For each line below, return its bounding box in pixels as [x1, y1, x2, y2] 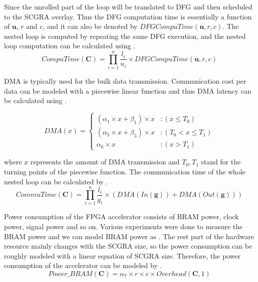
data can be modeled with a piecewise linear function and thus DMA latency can [4, 85, 252, 96]
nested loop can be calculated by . [4, 176, 108, 186]
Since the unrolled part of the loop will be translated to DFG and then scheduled [4, 1, 253, 11]
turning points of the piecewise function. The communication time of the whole [4, 166, 246, 177]
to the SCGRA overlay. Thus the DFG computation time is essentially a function [4, 11, 252, 21]
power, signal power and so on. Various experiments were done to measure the [4, 221, 243, 231]
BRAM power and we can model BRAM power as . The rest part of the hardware [4, 231, 254, 241]
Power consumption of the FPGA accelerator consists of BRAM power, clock [4, 211, 239, 222]
